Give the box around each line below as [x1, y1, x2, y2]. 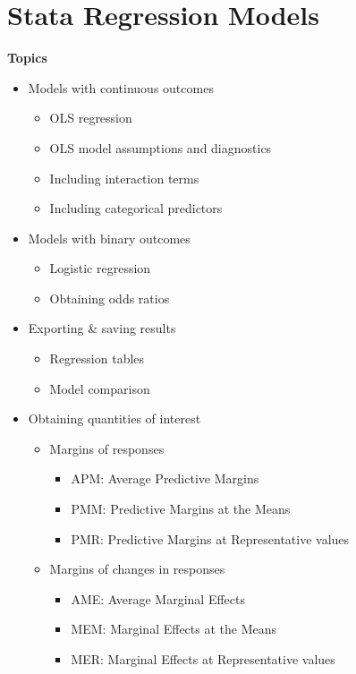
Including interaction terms [49, 168, 199, 187]
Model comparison [49, 379, 150, 397]
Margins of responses [49, 439, 165, 457]
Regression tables [49, 349, 145, 368]
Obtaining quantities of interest [28, 409, 201, 428]
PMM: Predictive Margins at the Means [71, 499, 291, 518]
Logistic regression [49, 259, 151, 277]
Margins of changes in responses [49, 559, 225, 578]
